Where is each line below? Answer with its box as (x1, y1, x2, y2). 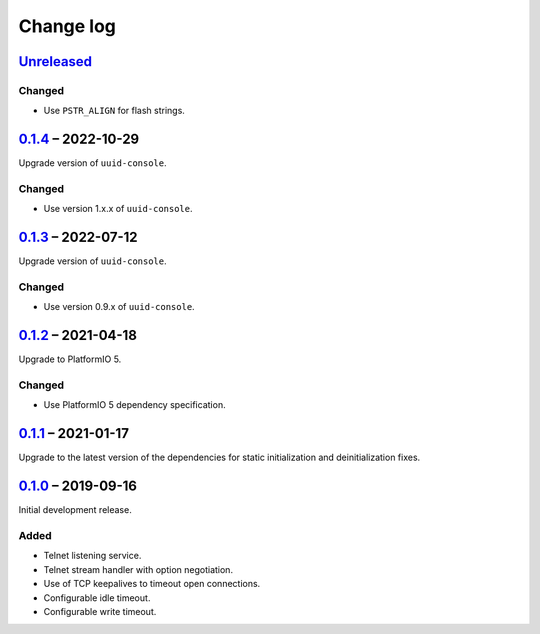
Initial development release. (18, 504, 132, 516)
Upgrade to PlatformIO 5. (18, 353, 122, 365)
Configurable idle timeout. (43, 591, 151, 604)
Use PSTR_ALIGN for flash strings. (43, 105, 185, 117)
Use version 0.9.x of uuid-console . (43, 301, 195, 313)
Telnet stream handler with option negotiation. (43, 563, 234, 575)
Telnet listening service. (43, 550, 142, 562)
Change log (18, 15, 117, 37)
